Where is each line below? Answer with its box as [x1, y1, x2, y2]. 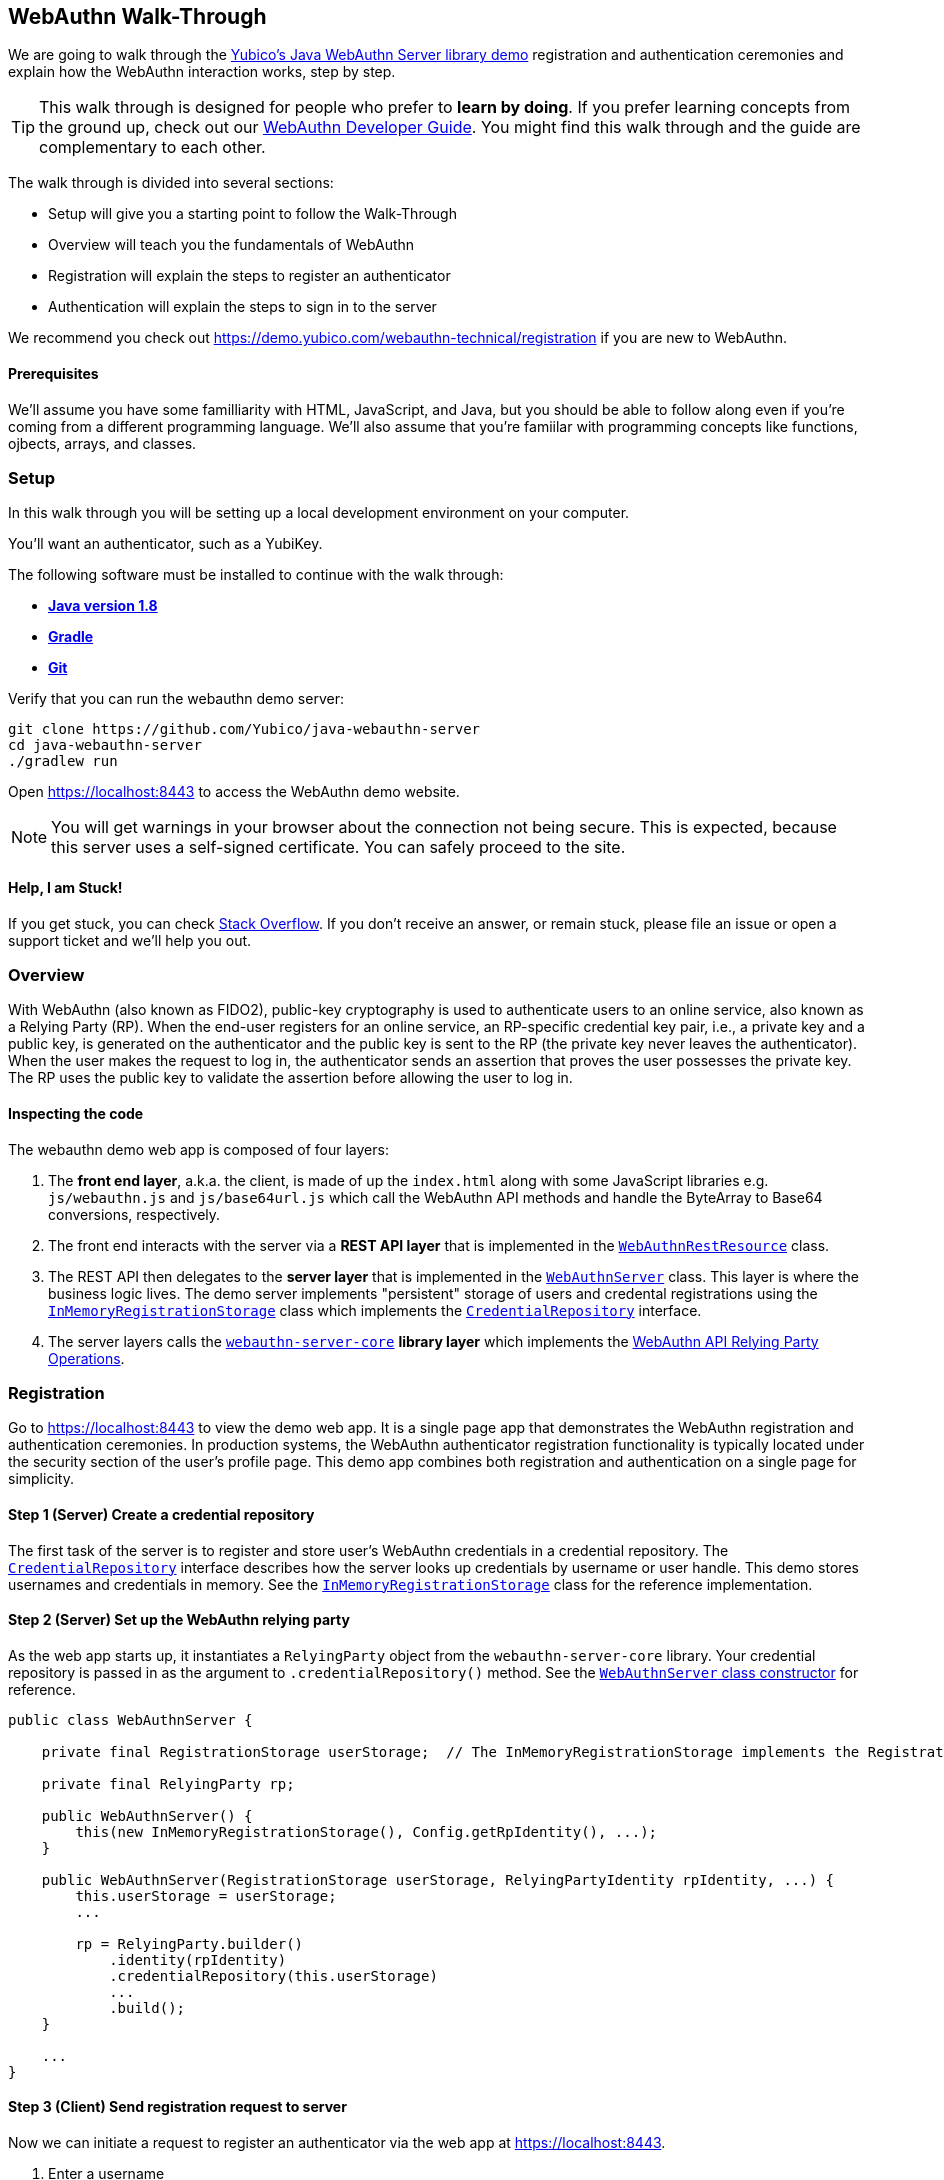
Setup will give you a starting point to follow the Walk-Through [48, 205, 457, 223]
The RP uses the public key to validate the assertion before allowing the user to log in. [8, 1069, 573, 1087]
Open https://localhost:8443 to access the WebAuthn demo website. [8, 783, 460, 801]
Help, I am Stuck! [8, 879, 123, 896]
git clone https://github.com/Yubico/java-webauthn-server [8, 721, 481, 738]
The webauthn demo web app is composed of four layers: [8, 1140, 389, 1158]
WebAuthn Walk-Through [8, 4, 267, 29]
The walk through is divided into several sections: [8, 174, 334, 192]
